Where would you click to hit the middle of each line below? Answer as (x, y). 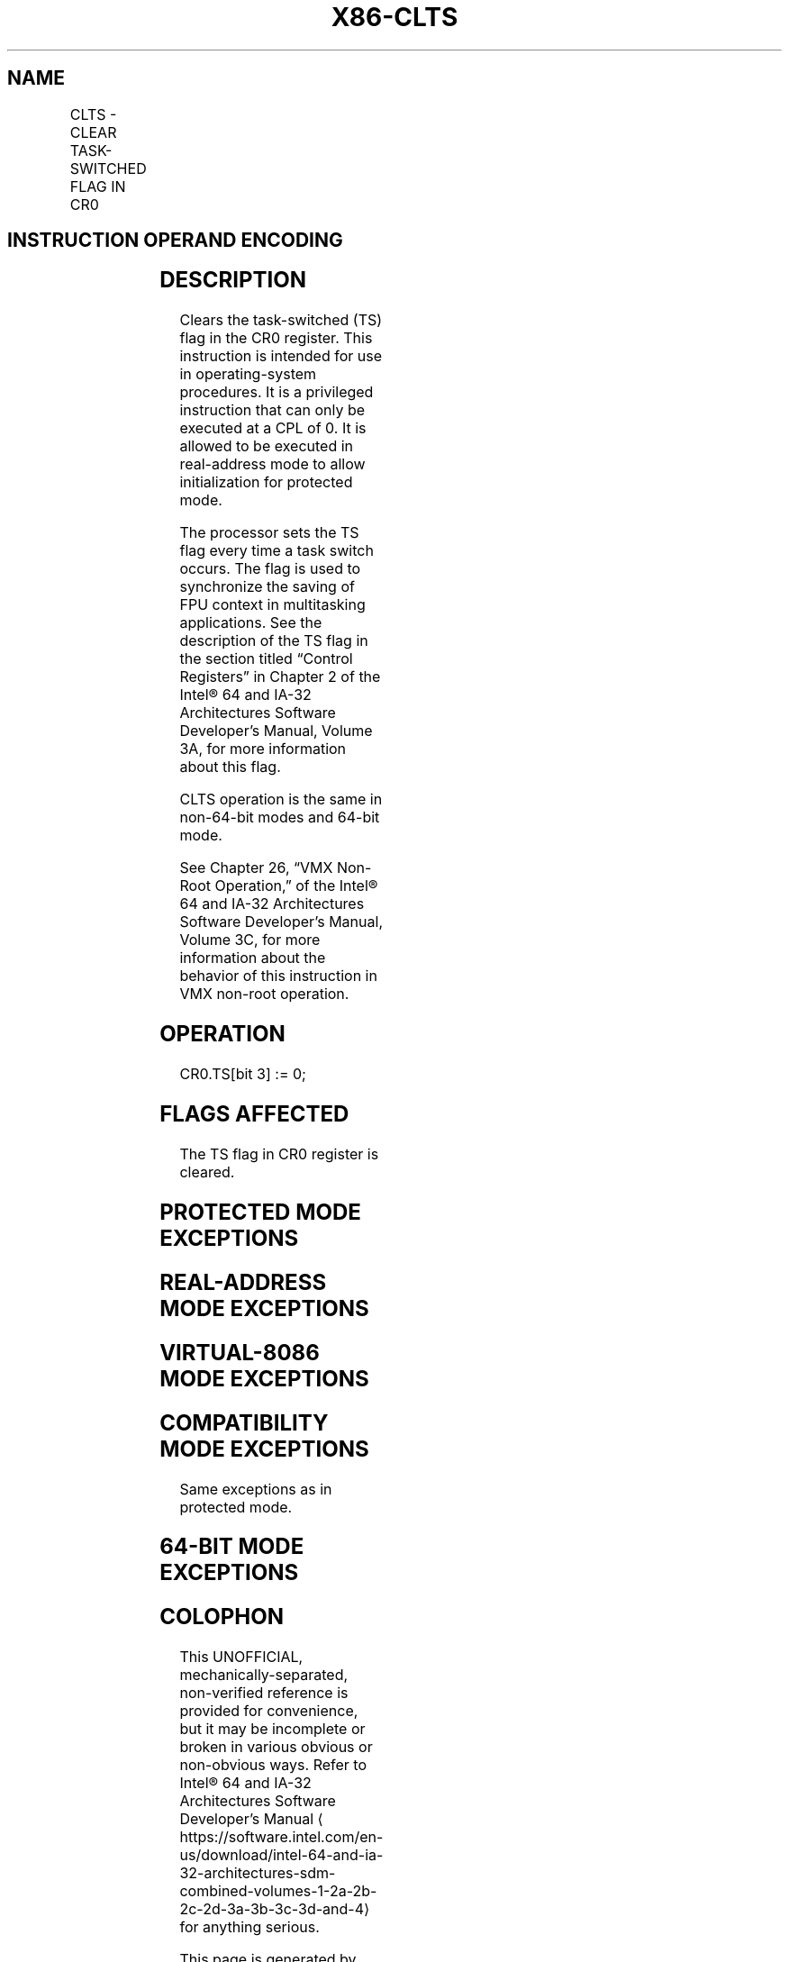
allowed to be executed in (267, 446)
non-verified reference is (264, 1693)
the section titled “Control (266, 659)
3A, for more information (263, 749)
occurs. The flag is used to (270, 569)
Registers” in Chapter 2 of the (280, 677)
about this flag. (230, 767)
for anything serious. (249, 1927)
